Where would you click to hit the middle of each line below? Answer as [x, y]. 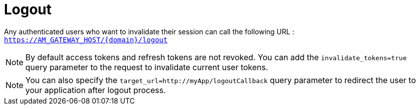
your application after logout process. [96, 90]
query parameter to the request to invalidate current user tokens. [147, 67]
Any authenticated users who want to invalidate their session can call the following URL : [149, 31]
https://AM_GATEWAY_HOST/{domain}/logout [86, 40]
